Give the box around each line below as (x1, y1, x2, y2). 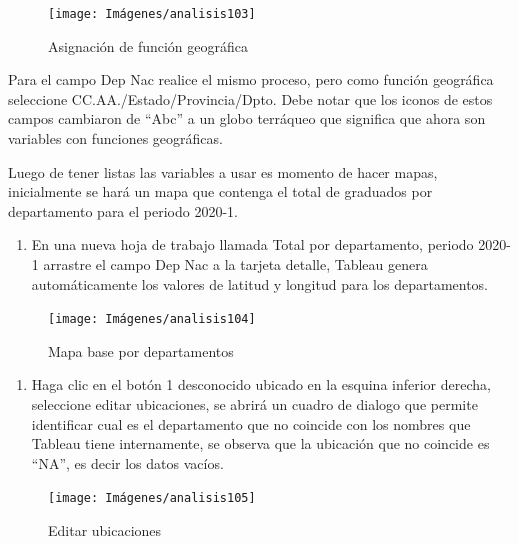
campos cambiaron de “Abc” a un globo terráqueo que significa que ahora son (8, 108, 486, 129)
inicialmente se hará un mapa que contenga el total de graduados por (8, 181, 433, 202)
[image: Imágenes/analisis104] (48, 312, 256, 327)
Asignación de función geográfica (48, 35, 249, 56)
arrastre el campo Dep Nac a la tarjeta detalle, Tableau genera (43, 254, 428, 274)
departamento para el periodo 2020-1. (8, 200, 238, 221)
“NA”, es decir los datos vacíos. (31, 452, 224, 473)
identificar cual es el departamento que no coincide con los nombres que (31, 413, 471, 434)
